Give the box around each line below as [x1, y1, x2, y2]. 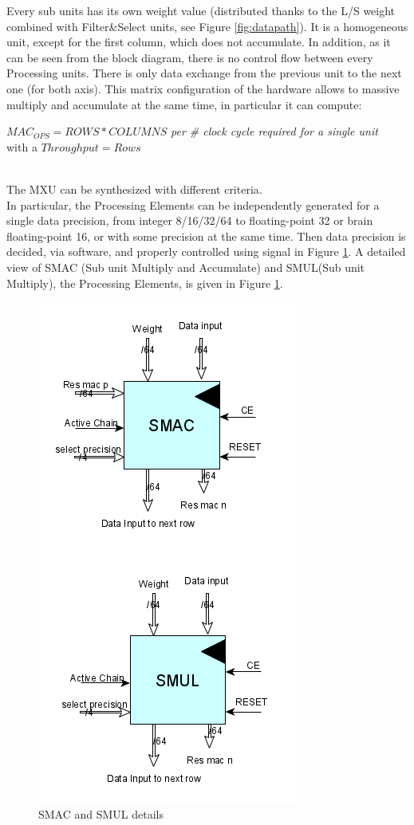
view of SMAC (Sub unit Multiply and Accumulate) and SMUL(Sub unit [6, 258, 365, 275]
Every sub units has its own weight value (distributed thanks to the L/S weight [6, 2, 396, 18]
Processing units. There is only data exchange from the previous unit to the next [6, 65, 402, 81]
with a [6, 138, 37, 155]
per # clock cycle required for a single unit [171, 123, 378, 139]
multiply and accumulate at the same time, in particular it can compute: [6, 96, 362, 112]
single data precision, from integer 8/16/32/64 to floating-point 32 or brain [6, 212, 373, 229]
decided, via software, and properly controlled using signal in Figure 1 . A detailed [6, 243, 406, 260]
